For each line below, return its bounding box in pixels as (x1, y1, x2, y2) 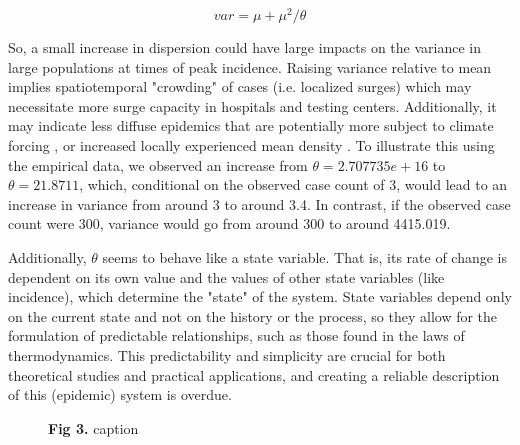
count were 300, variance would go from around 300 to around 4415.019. (8, 213, 451, 234)
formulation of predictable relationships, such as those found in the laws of (8, 325, 465, 346)
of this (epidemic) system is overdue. (8, 384, 232, 405)
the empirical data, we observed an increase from (8, 154, 308, 175)
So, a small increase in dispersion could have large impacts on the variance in (8, 37, 482, 58)
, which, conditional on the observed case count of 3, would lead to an (79, 174, 508, 195)
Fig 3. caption (48, 417, 139, 438)
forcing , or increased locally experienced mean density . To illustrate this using (8, 135, 495, 156)
